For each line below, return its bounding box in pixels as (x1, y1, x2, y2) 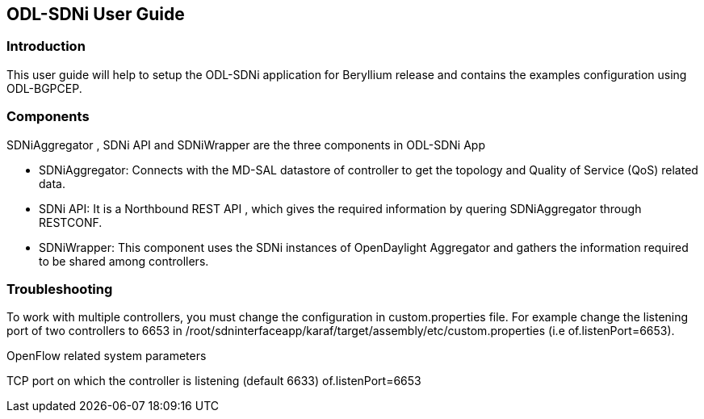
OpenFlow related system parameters (6, 349, 207, 363)
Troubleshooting (6, 280, 113, 297)
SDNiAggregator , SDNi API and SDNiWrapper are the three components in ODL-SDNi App (6, 137, 485, 152)
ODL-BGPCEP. (6, 81, 82, 95)
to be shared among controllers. (39, 253, 209, 268)
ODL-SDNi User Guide (6, 4, 185, 24)
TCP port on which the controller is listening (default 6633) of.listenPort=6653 (6, 374, 421, 388)
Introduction (6, 38, 86, 55)
